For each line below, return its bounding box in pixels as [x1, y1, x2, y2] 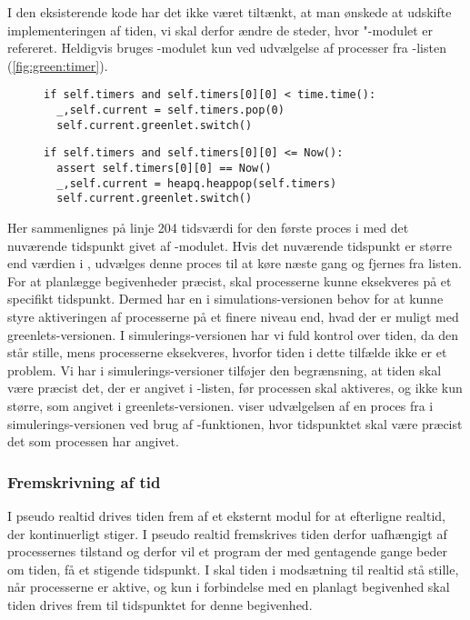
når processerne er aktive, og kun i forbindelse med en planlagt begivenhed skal [7, 577, 450, 596]
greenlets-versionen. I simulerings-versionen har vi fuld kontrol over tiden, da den [7, 325, 459, 344]
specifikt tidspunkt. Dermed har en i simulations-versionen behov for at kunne [7, 289, 444, 308]
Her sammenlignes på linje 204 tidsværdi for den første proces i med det [7, 217, 409, 236]
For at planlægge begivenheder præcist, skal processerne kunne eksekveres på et [7, 271, 452, 290]
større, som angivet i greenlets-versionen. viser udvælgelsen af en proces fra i [7, 395, 434, 415]
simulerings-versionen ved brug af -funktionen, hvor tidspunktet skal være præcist [7, 414, 463, 433]
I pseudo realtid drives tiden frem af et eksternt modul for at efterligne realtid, [7, 505, 445, 525]
